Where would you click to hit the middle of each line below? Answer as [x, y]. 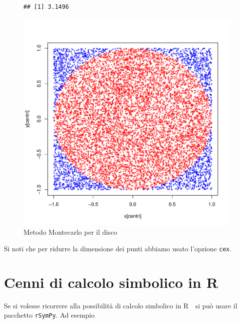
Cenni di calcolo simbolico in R [111, 282]
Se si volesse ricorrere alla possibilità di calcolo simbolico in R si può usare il [121, 305]
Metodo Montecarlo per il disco [70, 232]
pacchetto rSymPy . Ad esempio [49, 315]
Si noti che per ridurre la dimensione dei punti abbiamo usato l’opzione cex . [118, 248]
